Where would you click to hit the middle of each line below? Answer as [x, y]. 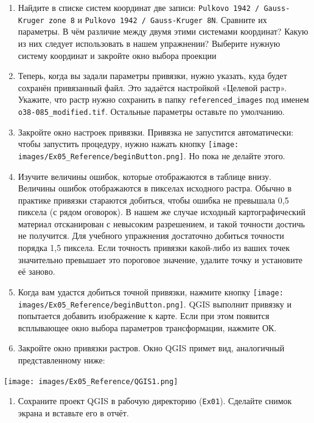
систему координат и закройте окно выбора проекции [117, 55]
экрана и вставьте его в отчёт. [73, 412]
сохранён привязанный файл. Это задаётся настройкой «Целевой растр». [152, 87]
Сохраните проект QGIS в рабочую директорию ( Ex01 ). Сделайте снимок [155, 401]
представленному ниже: [61, 359]
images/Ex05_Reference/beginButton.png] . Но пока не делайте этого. [152, 155]
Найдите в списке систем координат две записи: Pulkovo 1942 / [139, 7]
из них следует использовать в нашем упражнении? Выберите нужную [149, 43]
